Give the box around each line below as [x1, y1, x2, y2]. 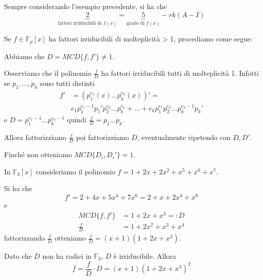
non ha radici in [42, 251, 92, 261]
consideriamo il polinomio [36, 166, 115, 176]
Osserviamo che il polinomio [4, 68, 92, 78]
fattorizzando [4, 232, 45, 243]
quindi [67, 114, 87, 125]
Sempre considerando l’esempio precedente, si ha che [4, 1, 167, 11]
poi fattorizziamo [76, 132, 129, 143]
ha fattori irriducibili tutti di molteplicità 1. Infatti [101, 68, 259, 78]
